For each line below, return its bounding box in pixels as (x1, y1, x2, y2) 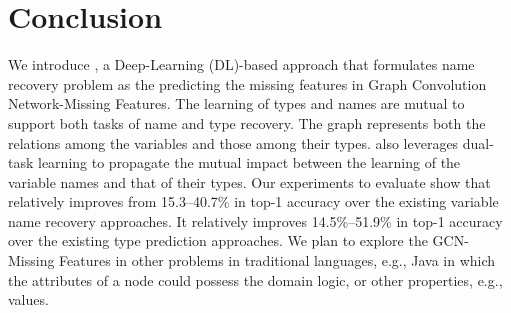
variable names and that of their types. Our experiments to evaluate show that (8, 171, 491, 192)
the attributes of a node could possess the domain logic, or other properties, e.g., (8, 269, 503, 290)
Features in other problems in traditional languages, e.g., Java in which (59, 250, 496, 271)
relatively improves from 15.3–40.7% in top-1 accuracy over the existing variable (8, 191, 499, 212)
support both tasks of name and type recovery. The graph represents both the (8, 112, 486, 133)
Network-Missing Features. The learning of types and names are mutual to (8, 93, 465, 114)
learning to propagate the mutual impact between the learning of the (38, 152, 461, 173)
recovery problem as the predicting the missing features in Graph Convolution (8, 73, 487, 94)
